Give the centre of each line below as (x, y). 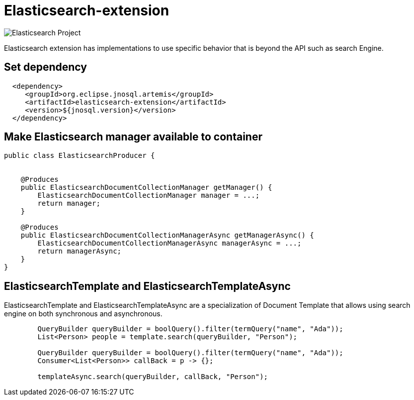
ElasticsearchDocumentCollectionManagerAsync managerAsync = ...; (169, 243)
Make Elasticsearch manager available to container (133, 137)
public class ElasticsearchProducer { (80, 156)
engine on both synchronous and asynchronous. (83, 314)
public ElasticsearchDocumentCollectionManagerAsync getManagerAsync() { (167, 235)
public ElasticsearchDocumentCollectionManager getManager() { (146, 188)
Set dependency (45, 67)
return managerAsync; (80, 251)
